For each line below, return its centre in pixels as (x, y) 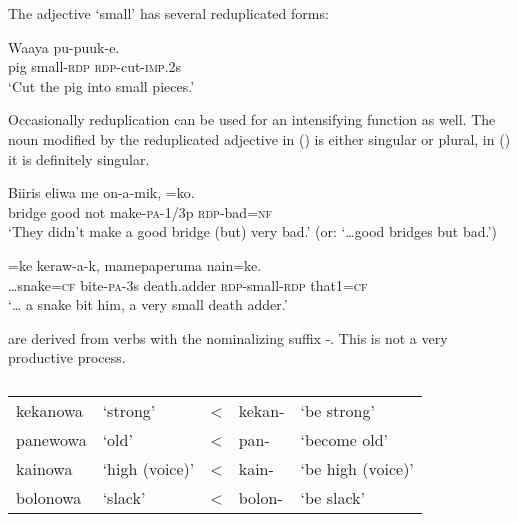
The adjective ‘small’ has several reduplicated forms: (168, 13)
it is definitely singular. (79, 158)
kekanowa (50, 410)
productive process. (67, 357)
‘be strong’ (337, 410)
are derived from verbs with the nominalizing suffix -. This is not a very (228, 337)
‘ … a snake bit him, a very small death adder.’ (148, 304)
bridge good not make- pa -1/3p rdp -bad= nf (140, 211)
